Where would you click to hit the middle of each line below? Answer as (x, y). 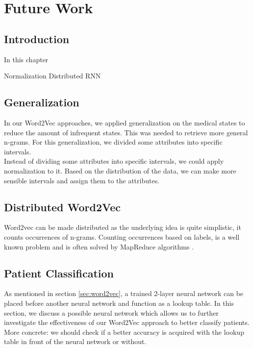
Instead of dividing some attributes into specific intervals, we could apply (114, 161)
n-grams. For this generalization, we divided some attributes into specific (113, 142)
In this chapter (26, 59)
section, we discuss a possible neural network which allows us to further (111, 312)
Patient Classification (59, 273)
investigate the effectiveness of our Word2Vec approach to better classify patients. (127, 322)
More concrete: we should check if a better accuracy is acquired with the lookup (124, 332)
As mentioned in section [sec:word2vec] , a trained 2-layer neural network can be (124, 293)
